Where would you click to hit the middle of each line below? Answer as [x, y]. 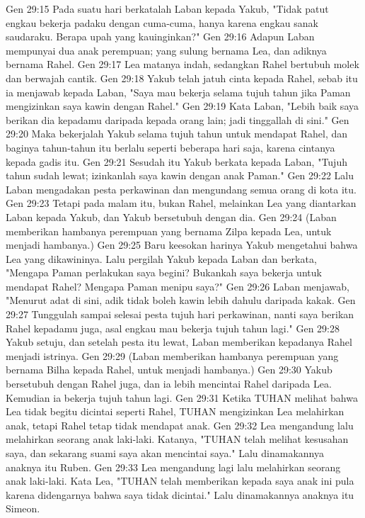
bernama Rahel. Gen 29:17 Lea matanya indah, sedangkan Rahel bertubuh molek [182, 64]
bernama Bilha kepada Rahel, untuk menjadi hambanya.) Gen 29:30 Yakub [169, 370]
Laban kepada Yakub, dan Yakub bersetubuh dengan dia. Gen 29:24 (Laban [171, 216]
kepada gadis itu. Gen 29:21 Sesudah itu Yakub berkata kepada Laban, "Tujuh [176, 161]
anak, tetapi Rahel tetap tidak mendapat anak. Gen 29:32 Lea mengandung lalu [180, 425]
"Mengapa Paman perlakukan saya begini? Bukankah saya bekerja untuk [164, 272]
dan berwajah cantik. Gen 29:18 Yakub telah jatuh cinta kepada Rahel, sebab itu [182, 78]
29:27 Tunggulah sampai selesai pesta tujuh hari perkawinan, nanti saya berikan [180, 314]
